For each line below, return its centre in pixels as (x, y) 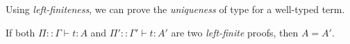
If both (20, 32)
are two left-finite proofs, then (235, 32)
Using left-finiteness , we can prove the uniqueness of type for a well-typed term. (175, 9)
